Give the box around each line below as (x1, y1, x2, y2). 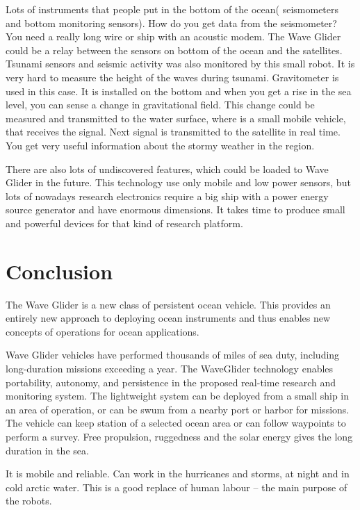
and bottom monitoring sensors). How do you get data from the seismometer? (6, 15, 337, 30)
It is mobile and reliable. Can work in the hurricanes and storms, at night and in (6, 466, 350, 481)
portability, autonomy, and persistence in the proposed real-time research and (6, 375, 336, 389)
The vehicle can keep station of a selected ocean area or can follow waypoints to (6, 416, 346, 430)
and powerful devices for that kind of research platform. (6, 215, 243, 230)
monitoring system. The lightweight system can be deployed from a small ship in (6, 388, 350, 403)
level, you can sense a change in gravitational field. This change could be (6, 97, 315, 112)
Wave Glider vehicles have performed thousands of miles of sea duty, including (6, 347, 340, 362)
